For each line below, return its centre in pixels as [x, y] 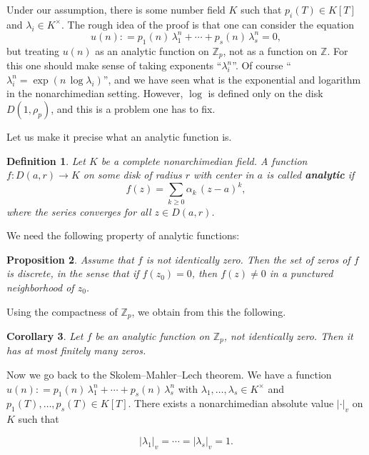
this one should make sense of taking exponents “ [114, 65]
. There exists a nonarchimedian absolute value [231, 403]
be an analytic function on [152, 335]
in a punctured [301, 273]
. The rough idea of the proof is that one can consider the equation [208, 24]
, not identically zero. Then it [288, 335]
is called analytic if [310, 175]
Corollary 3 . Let [45, 335]
